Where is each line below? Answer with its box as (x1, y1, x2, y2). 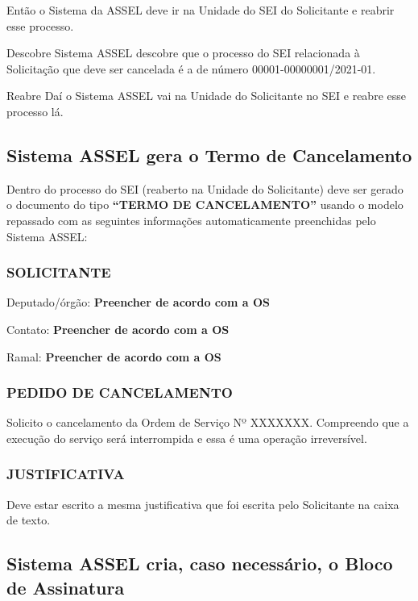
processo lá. (6, 102, 64, 119)
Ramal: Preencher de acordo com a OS (6, 348, 221, 365)
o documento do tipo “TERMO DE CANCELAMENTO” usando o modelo (6, 196, 404, 213)
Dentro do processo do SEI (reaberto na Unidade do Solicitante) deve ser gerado (6, 180, 404, 197)
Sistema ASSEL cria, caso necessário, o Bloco (6, 551, 393, 576)
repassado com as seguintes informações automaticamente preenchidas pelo (6, 211, 376, 228)
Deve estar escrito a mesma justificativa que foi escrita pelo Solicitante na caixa (6, 495, 399, 512)
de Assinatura (6, 574, 125, 599)
